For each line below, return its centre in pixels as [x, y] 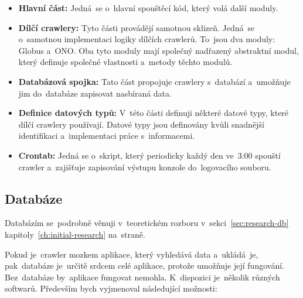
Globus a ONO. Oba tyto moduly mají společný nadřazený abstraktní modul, [159, 50]
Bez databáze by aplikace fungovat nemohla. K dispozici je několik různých [142, 277]
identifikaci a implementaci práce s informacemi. [107, 136]
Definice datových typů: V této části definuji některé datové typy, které [154, 113]
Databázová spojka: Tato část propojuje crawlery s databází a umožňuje [154, 81]
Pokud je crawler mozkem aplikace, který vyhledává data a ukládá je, [132, 254]
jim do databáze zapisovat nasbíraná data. [95, 93]
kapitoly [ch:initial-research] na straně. [75, 234]
